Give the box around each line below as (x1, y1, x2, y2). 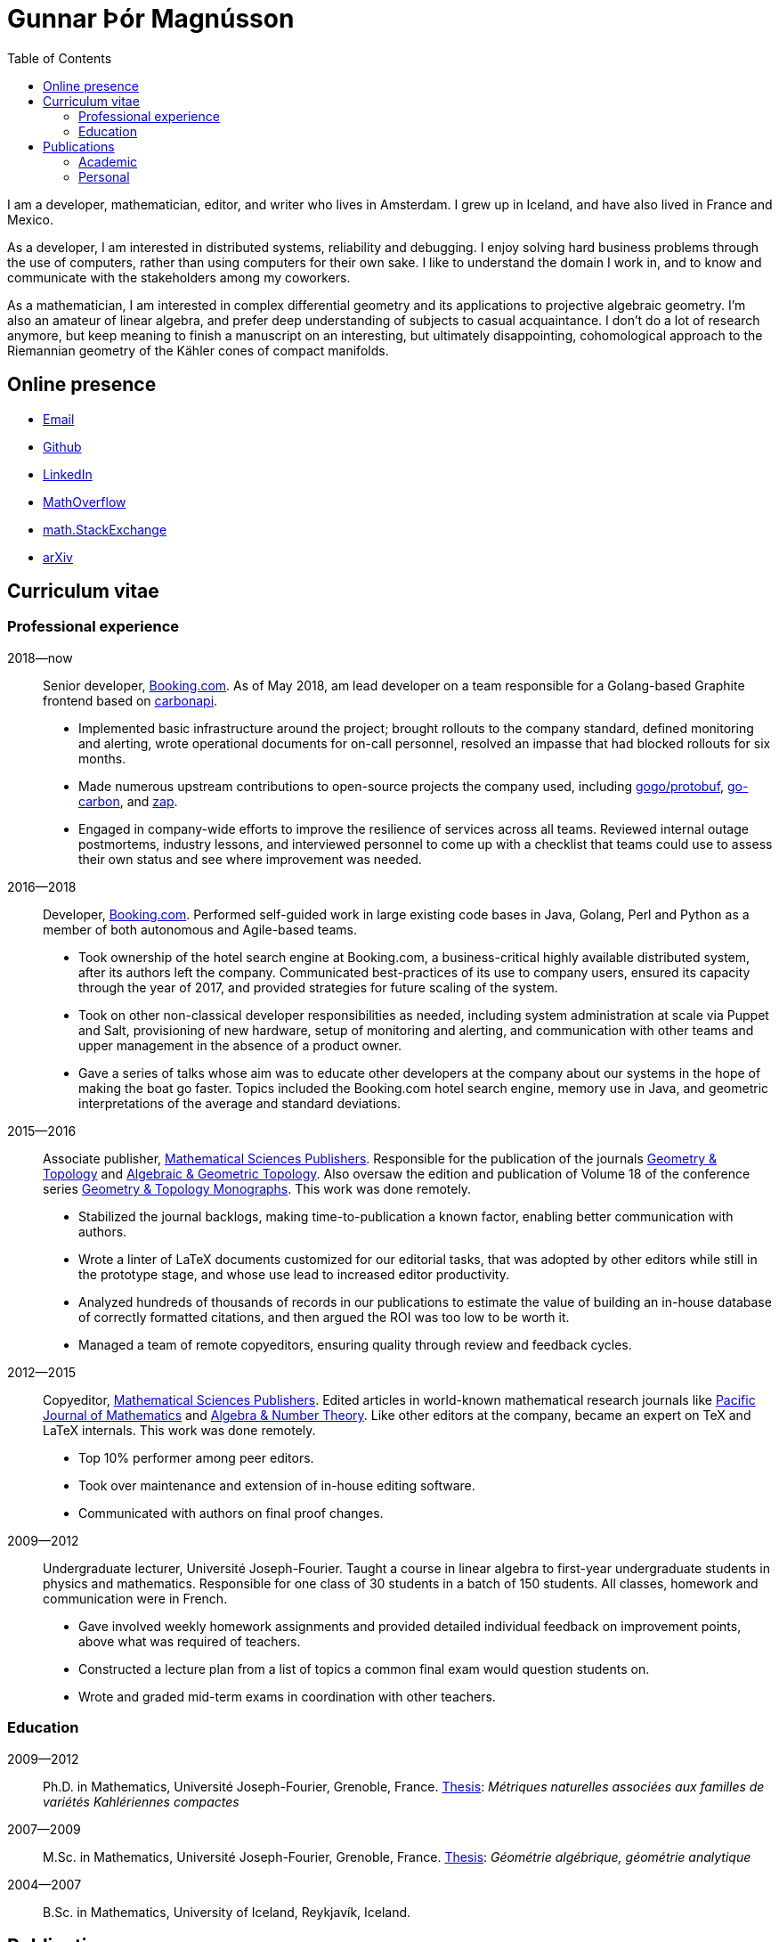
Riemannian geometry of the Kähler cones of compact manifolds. (7, 342, 389, 358)
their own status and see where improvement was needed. (78, 851, 422, 867)
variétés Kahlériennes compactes (43, 1793, 239, 1809)
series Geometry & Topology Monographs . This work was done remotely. (43, 1180, 472, 1196)
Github (43, 438, 82, 454)
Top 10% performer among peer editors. (78, 1449, 314, 1465)
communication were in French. (43, 1590, 228, 1606)
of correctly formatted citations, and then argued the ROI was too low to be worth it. (78, 1309, 570, 1325)
